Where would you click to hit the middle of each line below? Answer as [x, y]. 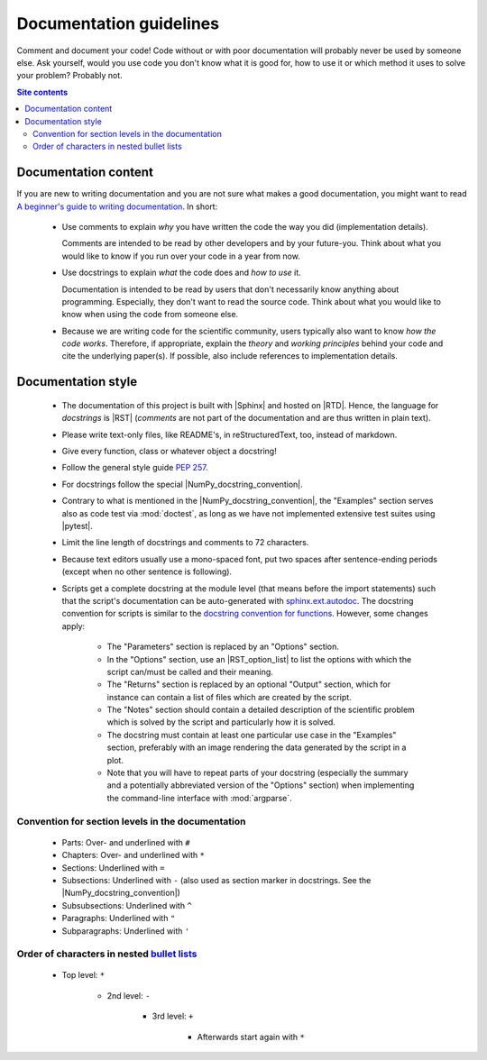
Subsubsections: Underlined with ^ [127, 905]
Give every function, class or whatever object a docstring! [169, 452]
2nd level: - [129, 995]
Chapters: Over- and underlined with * [133, 855]
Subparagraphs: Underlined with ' [126, 931]
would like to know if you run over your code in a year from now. [181, 256]
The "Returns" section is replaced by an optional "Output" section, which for [249, 684]
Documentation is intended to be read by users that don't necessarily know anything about [230, 289]
